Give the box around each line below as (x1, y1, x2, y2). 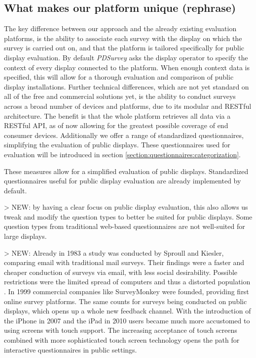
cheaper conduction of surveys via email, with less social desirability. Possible (4, 267, 238, 277)
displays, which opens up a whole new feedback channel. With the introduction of (4, 306, 251, 316)
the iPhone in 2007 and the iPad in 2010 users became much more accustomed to (4, 315, 250, 325)
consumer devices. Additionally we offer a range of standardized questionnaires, (4, 130, 244, 140)
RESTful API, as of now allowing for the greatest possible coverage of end (4, 120, 228, 131)
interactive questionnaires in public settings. (4, 344, 137, 355)
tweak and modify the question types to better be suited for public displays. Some (4, 211, 253, 222)
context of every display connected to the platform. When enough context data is (4, 62, 250, 72)
